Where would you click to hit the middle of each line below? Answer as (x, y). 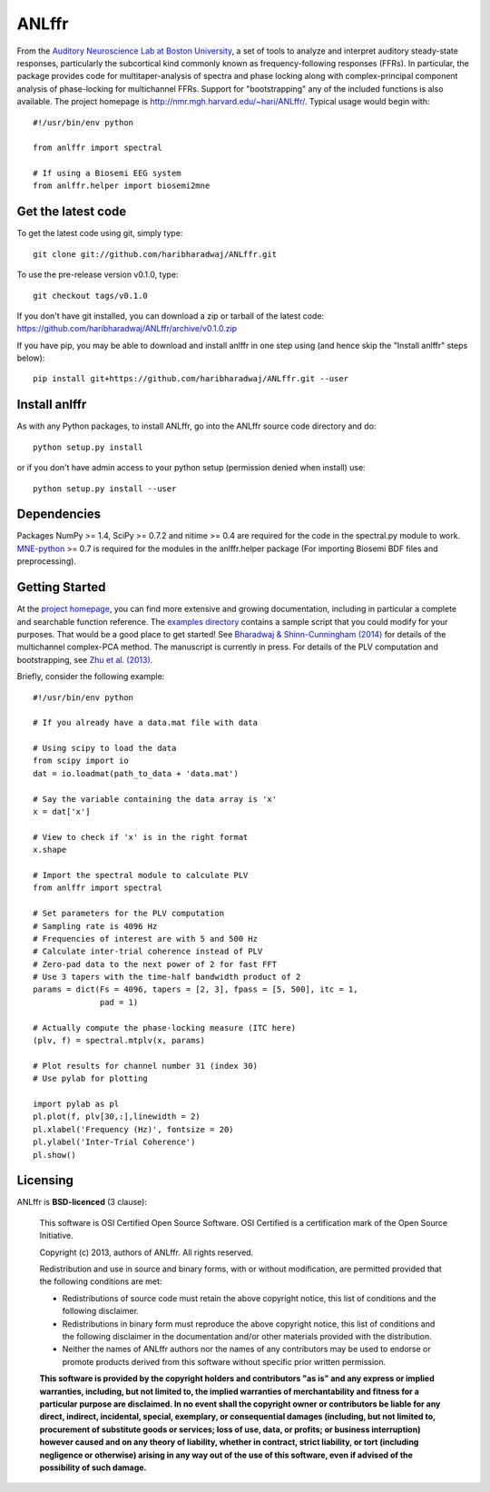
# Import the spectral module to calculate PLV (141, 875)
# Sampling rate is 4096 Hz (95, 926)
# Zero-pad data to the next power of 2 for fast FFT (155, 964)
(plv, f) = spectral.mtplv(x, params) (119, 1041)
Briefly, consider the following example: (91, 677)
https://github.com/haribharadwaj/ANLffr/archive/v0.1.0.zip (127, 329)
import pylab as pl (76, 1104)
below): (31, 358)
